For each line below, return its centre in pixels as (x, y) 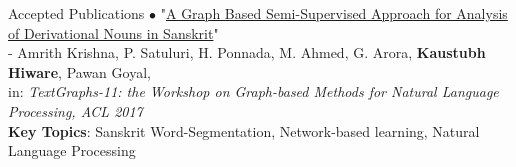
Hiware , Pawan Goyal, (79, 71)
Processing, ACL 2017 (75, 110)
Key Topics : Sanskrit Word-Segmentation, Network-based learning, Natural (244, 130)
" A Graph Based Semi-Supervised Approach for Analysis (334, 13)
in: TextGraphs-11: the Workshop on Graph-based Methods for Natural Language (253, 91)
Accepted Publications (76, 13)
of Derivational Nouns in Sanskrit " (113, 32)
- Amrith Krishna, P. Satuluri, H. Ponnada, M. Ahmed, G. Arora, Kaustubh (247, 52)
